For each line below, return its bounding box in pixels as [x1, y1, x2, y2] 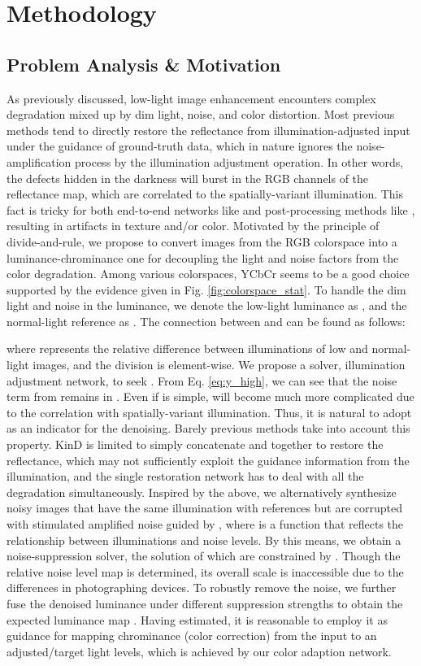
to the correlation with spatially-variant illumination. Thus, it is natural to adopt [7, 403, 412, 420]
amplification [7, 153, 72, 170]
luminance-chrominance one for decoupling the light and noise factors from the [7, 249, 399, 266]
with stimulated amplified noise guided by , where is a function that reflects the [7, 516, 404, 533]
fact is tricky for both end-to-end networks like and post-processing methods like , [7, 201, 415, 218]
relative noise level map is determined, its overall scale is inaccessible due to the [7, 563, 404, 580]
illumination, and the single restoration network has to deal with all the [7, 468, 364, 485]
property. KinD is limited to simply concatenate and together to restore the [7, 436, 384, 453]
